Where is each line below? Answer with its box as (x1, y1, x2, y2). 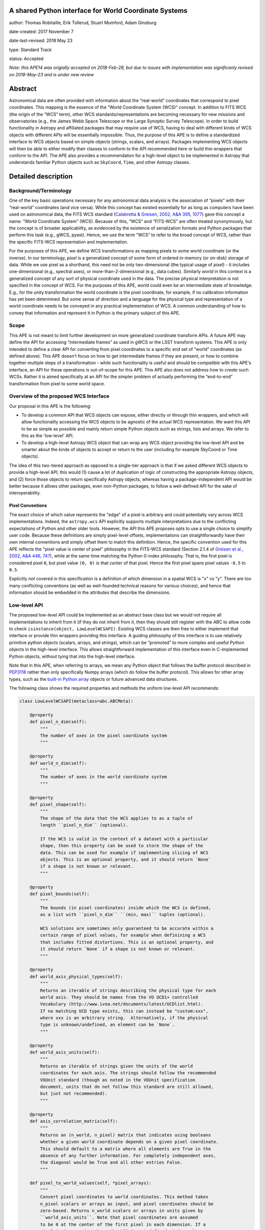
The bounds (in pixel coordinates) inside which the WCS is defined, (40, 905, 211, 910)
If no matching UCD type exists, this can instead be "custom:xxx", (40, 1008, 209, 1014)
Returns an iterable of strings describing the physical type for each (40, 987, 216, 993)
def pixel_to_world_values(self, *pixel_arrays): (29, 1180, 152, 1186)
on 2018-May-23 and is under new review (9, 71, 94, 77)
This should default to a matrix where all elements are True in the (40, 1146, 211, 1151)
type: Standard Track (9, 47, 52, 53)
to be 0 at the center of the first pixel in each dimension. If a (40, 1222, 206, 1227)
